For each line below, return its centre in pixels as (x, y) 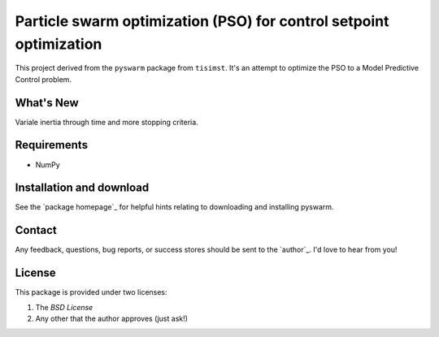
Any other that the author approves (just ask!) (112, 319)
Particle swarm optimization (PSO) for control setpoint (202, 21)
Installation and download (82, 188)
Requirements (52, 145)
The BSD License (64, 307)
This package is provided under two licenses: (91, 292)
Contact (36, 230)
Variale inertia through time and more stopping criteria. (106, 122)
